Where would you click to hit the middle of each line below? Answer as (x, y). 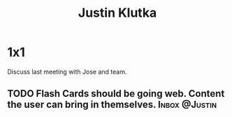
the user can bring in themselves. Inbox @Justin (112, 105)
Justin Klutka (117, 13)
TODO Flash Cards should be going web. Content (116, 94)
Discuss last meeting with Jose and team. (67, 71)
